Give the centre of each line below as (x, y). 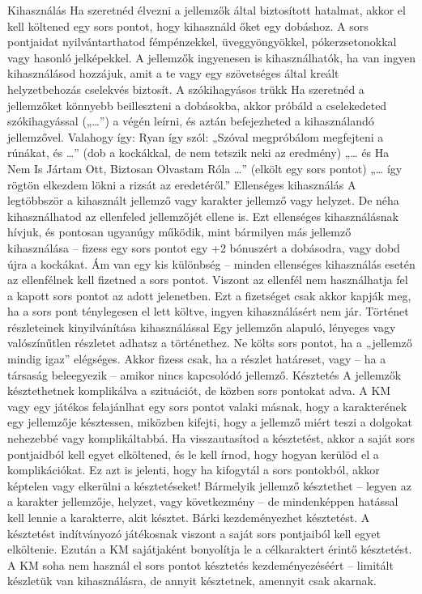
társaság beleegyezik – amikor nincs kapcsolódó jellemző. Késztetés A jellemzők (205, 374)
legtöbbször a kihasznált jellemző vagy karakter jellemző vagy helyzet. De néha (203, 200)
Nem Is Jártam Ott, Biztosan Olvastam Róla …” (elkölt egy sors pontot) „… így (205, 168)
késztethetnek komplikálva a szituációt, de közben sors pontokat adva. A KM (199, 390)
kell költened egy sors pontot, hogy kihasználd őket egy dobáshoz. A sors (188, 25)
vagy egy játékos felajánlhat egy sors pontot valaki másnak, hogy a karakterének (207, 406)
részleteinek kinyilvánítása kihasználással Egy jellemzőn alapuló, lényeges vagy (202, 327)
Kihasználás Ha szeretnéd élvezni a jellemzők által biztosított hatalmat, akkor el (207, 10)
